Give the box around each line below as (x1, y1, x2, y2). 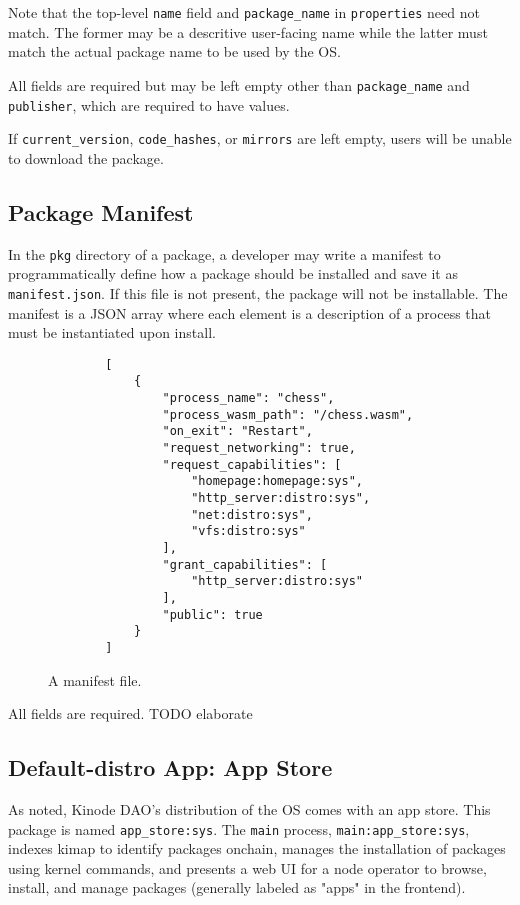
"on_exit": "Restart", (162, 424, 313, 439)
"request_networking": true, (162, 440, 356, 455)
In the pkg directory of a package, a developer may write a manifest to (8, 243, 441, 264)
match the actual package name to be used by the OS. (8, 41, 341, 62)
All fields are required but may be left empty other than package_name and (8, 74, 470, 95)
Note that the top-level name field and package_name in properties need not (8, 2, 480, 22)
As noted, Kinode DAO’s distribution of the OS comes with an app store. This (8, 798, 491, 819)
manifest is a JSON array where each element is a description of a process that (8, 302, 492, 323)
